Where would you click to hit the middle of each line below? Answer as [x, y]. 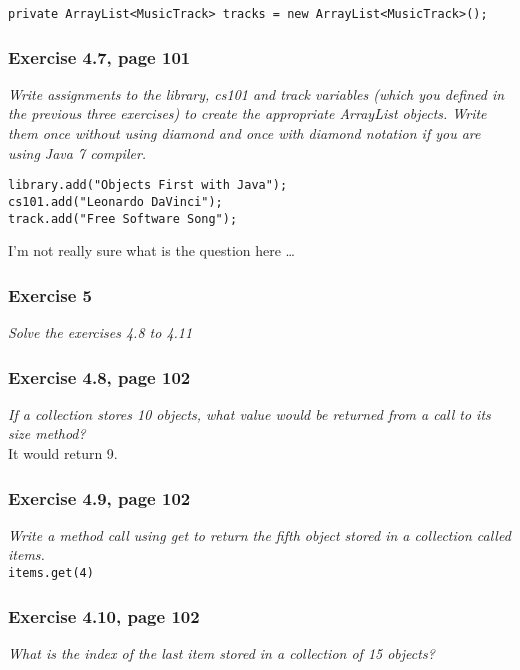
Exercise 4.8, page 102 [99, 376]
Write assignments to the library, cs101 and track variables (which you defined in [256, 93]
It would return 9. [63, 453]
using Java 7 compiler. [77, 152]
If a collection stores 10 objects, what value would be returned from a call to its [249, 413]
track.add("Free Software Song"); [123, 218]
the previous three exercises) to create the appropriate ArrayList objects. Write [247, 113]
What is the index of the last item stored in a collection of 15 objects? [221, 652]
